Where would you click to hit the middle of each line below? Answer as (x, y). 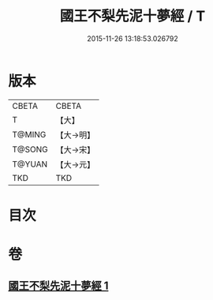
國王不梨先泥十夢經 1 (58, 286)
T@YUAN (30, 164)
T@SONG (30, 149)
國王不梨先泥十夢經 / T (133, 16)
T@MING (29, 134)
